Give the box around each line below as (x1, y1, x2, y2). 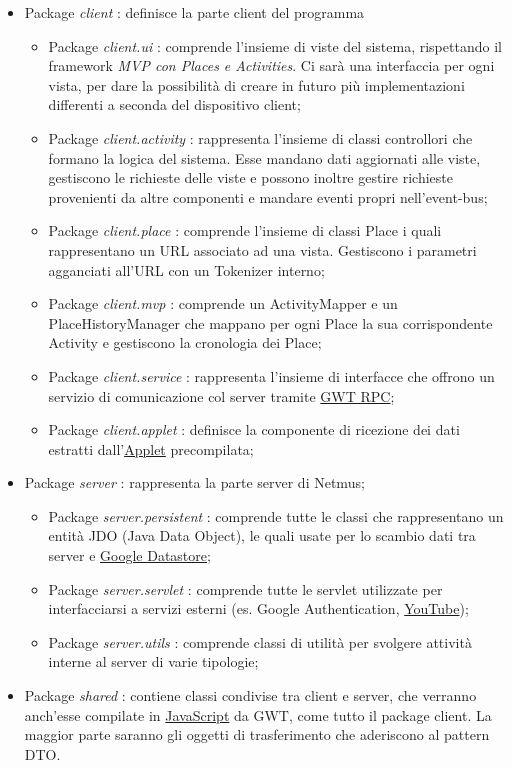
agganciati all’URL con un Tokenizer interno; (48, 259, 325, 280)
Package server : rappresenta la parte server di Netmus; (24, 472, 365, 493)
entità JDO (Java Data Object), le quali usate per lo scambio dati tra (48, 525, 476, 546)
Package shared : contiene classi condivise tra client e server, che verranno (24, 685, 477, 706)
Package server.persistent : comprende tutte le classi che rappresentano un (48, 505, 504, 526)
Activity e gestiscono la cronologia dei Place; (48, 332, 322, 353)
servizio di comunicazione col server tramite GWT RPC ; (48, 385, 395, 406)
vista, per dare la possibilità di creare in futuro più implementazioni (48, 74, 465, 95)
